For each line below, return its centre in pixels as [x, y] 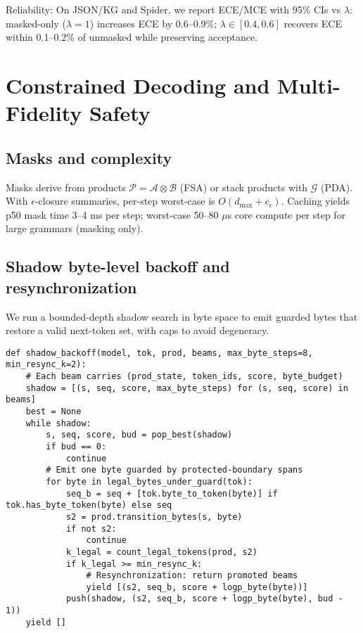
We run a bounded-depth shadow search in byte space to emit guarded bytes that [182, 316]
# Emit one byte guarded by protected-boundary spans [174, 470]
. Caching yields [315, 201]
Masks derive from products [66, 187]
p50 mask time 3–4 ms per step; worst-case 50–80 [112, 214]
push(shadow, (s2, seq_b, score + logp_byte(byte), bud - [204, 599]
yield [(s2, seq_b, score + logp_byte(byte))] [197, 587]
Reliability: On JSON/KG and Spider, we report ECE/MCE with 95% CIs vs [173, 9]
